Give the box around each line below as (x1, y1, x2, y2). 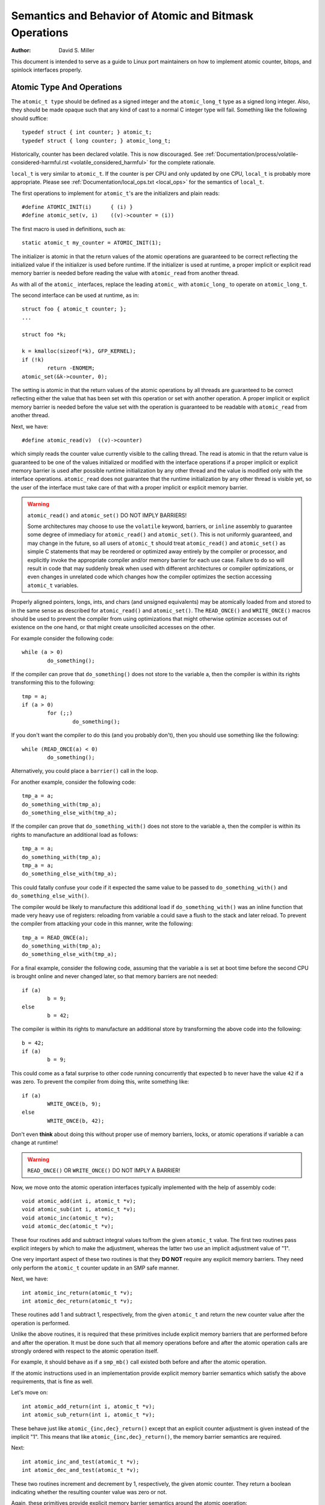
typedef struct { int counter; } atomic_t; (22, 129, 152, 135)
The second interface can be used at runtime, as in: (11, 292, 140, 299)
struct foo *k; (22, 331, 67, 338)
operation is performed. (11, 1319, 70, 1327)
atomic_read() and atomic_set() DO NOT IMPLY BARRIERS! (27, 512, 187, 519)
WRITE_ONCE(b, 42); (47, 1117, 105, 1124)
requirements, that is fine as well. (11, 1378, 93, 1385)
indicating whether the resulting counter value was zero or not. (11, 1488, 167, 1495)
